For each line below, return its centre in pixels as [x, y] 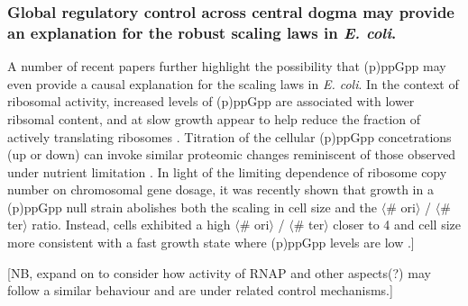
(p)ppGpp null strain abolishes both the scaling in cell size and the [193, 207]
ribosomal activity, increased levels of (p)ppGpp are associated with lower [211, 101]
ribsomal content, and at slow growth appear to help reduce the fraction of [214, 118]
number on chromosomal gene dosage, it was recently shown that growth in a [220, 189]
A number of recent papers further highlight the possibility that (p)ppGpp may [227, 66]
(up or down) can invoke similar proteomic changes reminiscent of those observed [232, 154]
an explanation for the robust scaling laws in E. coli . [202, 32]
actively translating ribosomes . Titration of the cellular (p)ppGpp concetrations [229, 136]
